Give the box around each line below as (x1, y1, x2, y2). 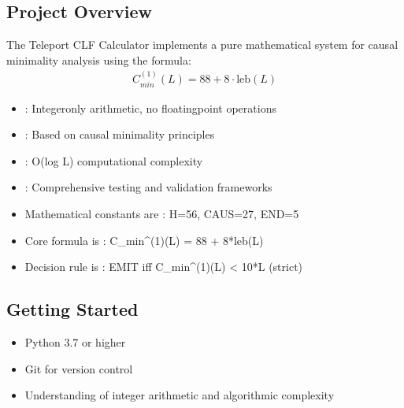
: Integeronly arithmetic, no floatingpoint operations (24, 99, 276, 116)
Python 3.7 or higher (24, 334, 126, 351)
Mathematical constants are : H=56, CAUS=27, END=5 (24, 206, 299, 222)
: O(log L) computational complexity (24, 152, 203, 169)
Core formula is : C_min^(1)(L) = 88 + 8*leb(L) (24, 232, 264, 248)
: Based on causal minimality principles (24, 126, 215, 143)
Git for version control (24, 360, 133, 376)
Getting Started (6, 297, 139, 321)
